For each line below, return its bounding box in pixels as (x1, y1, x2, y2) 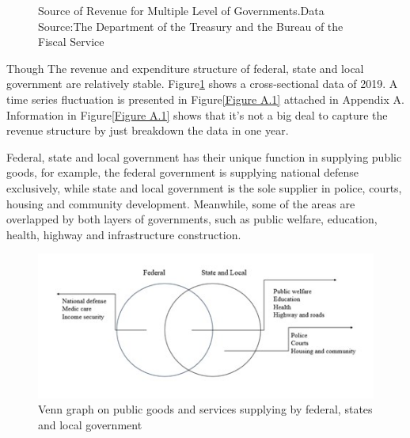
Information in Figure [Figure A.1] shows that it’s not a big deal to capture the (6, 106, 388, 123)
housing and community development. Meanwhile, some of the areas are (6, 195, 355, 211)
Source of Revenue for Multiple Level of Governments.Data (38, 2, 325, 18)
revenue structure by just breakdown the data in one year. (6, 122, 289, 139)
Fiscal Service (38, 33, 104, 50)
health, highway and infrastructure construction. (6, 226, 241, 242)
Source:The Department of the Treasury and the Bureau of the (38, 17, 344, 34)
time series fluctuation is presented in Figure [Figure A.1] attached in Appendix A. (6, 90, 404, 107)
